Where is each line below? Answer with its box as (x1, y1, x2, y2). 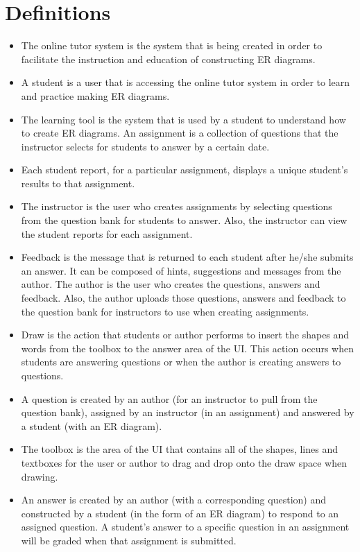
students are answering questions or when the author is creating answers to (21, 354, 341, 369)
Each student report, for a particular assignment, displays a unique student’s (21, 162, 348, 177)
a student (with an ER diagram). (21, 418, 162, 433)
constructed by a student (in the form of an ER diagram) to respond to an (21, 506, 339, 520)
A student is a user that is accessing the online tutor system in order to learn (21, 75, 350, 89)
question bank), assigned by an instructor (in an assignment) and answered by (21, 405, 354, 420)
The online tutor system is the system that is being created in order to (21, 38, 323, 53)
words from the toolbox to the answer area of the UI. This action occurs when (21, 340, 354, 355)
